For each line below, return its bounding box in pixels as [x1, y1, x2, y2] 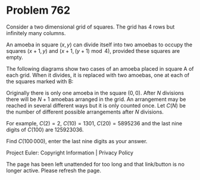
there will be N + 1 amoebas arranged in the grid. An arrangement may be [6, 96, 186, 103]
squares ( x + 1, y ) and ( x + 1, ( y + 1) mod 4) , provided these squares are [6, 47, 180, 54]
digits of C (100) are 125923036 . [6, 126, 85, 133]
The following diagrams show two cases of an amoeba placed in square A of [6, 65, 194, 72]
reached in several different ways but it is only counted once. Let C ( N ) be [6, 102, 186, 109]
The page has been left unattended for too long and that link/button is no [6, 160, 185, 168]
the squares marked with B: [6, 78, 74, 85]
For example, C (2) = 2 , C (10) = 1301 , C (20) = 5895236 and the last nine [6, 119, 183, 127]
